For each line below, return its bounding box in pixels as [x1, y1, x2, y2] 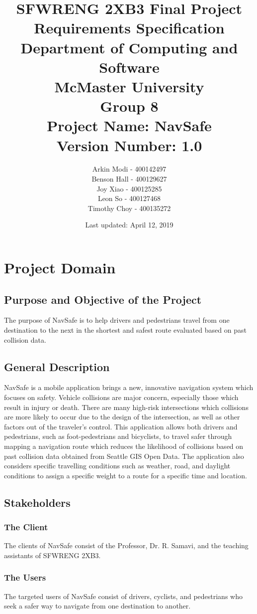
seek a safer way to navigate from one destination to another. [4, 601, 191, 611]
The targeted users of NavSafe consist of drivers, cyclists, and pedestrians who [4, 591, 243, 601]
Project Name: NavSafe [47, 115, 212, 136]
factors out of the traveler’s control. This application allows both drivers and [4, 421, 238, 431]
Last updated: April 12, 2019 [85, 219, 173, 230]
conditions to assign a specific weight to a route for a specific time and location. [4, 470, 247, 480]
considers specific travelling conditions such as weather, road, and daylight [4, 460, 231, 471]
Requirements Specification [34, 17, 225, 38]
